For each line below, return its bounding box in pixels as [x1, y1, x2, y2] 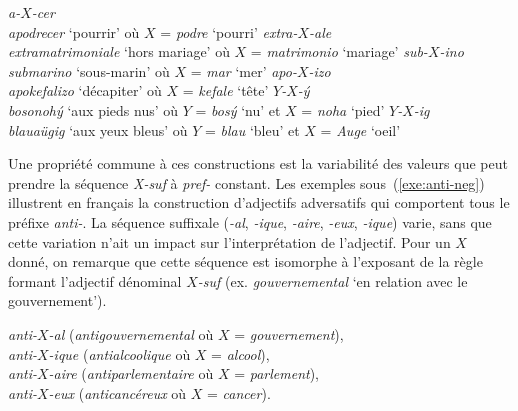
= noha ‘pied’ [301, 99, 385, 120]
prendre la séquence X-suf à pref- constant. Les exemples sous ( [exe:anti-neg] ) [8, 172, 485, 193]
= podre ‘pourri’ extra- [160, 21, 298, 42]
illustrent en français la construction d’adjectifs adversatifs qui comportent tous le [8, 192, 510, 213]
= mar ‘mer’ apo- [190, 60, 297, 81]
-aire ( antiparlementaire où [48, 363, 214, 384]
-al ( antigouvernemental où [48, 323, 214, 344]
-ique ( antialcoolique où [48, 343, 191, 364]
